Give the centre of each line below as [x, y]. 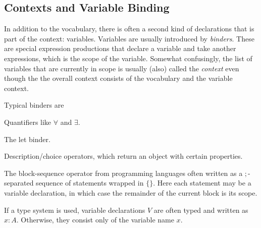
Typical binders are [34, 105]
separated [19, 183]
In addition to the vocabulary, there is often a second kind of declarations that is [129, 29]
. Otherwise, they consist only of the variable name [95, 220]
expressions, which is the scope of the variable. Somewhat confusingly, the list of [128, 58]
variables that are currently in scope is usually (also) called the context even [122, 68]
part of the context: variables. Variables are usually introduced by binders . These [129, 38]
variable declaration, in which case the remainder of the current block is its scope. [131, 192]
